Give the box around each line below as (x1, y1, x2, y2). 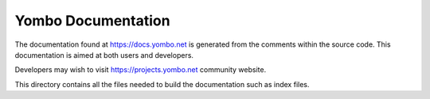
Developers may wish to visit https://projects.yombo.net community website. (14, 65, 267, 74)
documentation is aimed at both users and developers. (14, 50, 194, 59)
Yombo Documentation (14, 12, 170, 29)
